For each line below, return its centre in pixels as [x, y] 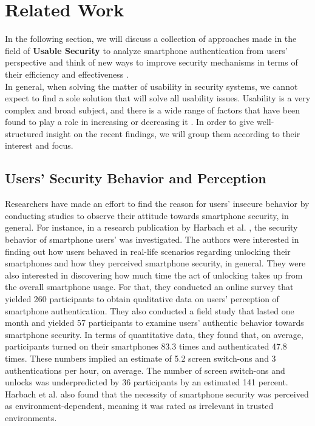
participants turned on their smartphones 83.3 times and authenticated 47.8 [146, 346]
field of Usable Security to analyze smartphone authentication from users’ [146, 50]
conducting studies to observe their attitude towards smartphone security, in [147, 215]
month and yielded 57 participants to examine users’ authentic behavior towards [154, 323]
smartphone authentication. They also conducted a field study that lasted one [150, 310]
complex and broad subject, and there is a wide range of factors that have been [153, 110]
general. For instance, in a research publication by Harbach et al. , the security [151, 227]
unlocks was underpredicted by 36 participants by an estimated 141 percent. [147, 382]
